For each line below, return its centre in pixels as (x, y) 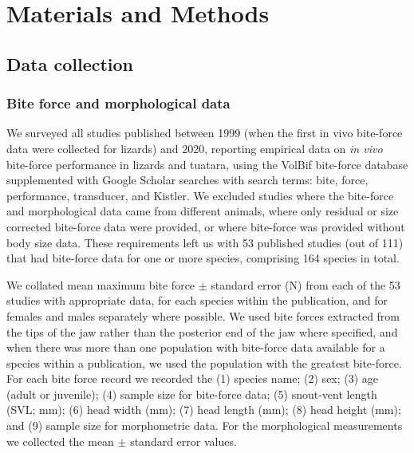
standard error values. (183, 441)
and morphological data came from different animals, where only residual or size (203, 211)
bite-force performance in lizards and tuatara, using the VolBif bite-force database (207, 164)
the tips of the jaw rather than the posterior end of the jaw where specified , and (202, 331)
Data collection (70, 63)
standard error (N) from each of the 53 (306, 284)
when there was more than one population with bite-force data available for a (196, 347)
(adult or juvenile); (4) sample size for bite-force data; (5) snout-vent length (192, 394)
